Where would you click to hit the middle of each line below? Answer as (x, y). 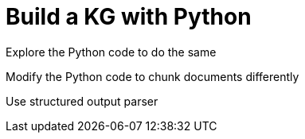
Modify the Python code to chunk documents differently (152, 76)
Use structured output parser (82, 101)
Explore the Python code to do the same (111, 52)
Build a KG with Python (129, 17)
